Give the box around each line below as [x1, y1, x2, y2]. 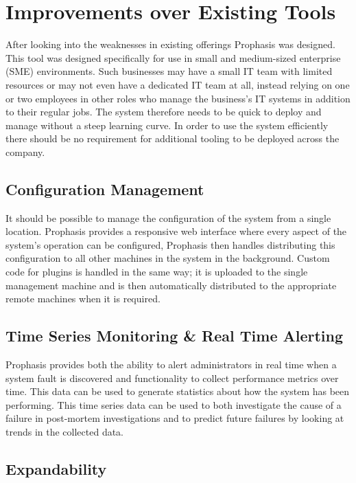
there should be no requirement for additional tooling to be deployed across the [5, 131, 340, 146]
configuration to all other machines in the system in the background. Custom [5, 251, 330, 265]
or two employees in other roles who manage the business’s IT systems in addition [5, 91, 351, 105]
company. [5, 144, 45, 159]
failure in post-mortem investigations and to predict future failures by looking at [5, 411, 344, 425]
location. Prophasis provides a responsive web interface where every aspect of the [5, 224, 347, 238]
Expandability [5, 458, 107, 479]
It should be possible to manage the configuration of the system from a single [5, 210, 331, 225]
